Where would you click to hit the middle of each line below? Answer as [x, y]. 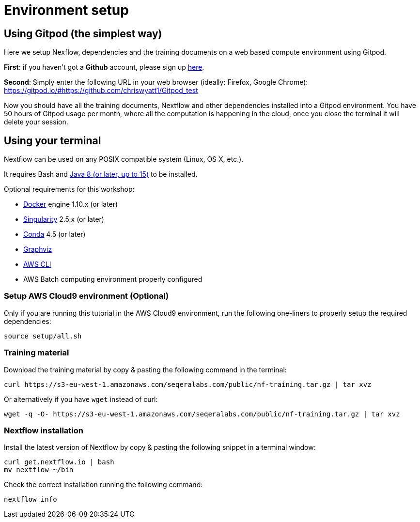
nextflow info [31, 499]
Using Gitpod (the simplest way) [83, 33]
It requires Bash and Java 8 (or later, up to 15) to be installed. [101, 174]
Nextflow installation [44, 430]
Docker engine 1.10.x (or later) [71, 204]
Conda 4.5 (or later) [54, 234]
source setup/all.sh [43, 336]
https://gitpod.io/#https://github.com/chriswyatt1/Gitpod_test [101, 91]
